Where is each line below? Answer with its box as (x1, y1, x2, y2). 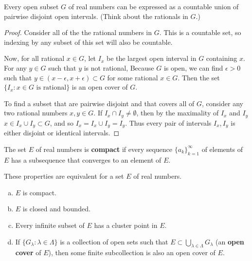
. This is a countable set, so (159, 27, 241, 37)
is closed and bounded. (22, 204, 90, 214)
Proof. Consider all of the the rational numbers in (4, 27, 152, 37)
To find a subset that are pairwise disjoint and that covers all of (4, 98, 195, 108)
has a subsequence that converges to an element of (11, 154, 162, 165)
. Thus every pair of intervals (125, 117, 212, 128)
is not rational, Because (84, 62, 154, 73)
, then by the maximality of (136, 108, 219, 118)
